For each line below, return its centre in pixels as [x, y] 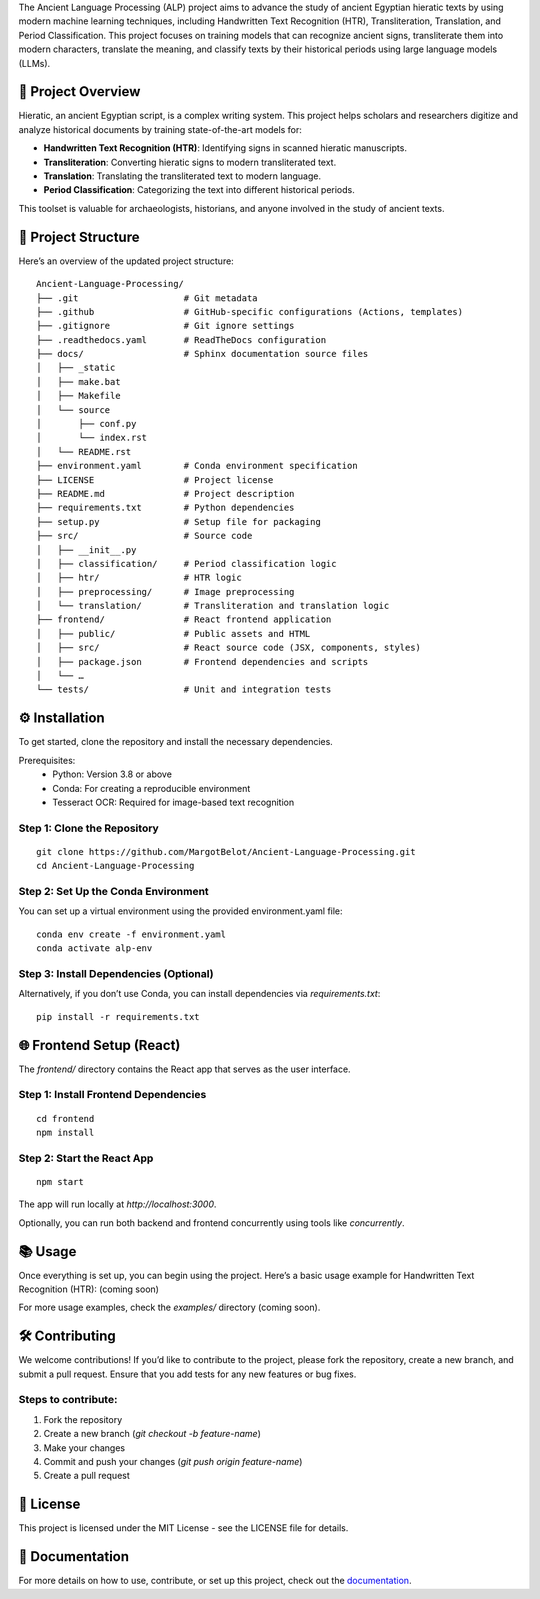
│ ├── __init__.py [86, 549]
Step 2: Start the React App [86, 1158]
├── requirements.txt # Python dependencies [165, 508]
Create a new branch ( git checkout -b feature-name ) [152, 1434]
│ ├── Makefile [78, 396]
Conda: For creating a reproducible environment [151, 788]
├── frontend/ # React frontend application [184, 619]
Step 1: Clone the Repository [88, 828]
